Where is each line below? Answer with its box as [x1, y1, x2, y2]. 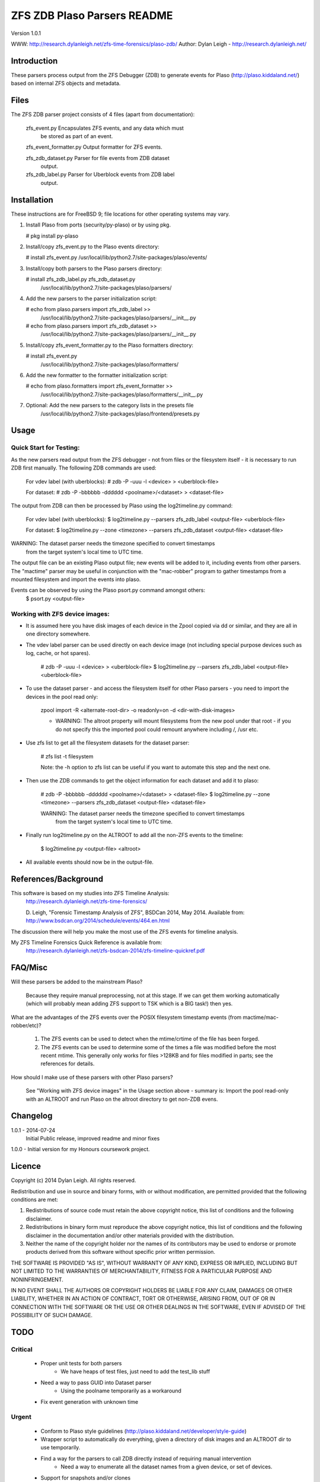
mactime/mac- [242, 1014, 279, 1021]
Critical [11, 1345, 33, 1353]
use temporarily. [40, 1444, 81, 1451]
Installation [11, 194, 53, 205]
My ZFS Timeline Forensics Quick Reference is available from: [11, 939, 162, 946]
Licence [11, 1161, 41, 1171]
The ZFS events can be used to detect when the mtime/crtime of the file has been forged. [40, 1035, 260, 1043]
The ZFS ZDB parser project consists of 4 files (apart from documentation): [11, 111, 195, 118]
